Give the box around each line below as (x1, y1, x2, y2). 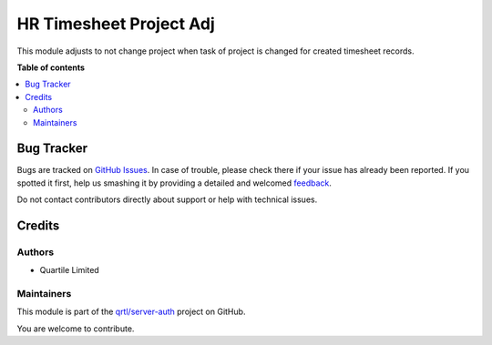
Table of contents (16, 62, 86, 73)
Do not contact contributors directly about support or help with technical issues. (16, 194, 318, 205)
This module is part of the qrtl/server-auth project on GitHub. (16, 306, 246, 318)
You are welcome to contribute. (16, 323, 135, 334)
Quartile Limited (39, 265, 99, 276)
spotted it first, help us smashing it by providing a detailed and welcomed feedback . (16, 178, 333, 188)
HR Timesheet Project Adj (16, 14, 215, 34)
